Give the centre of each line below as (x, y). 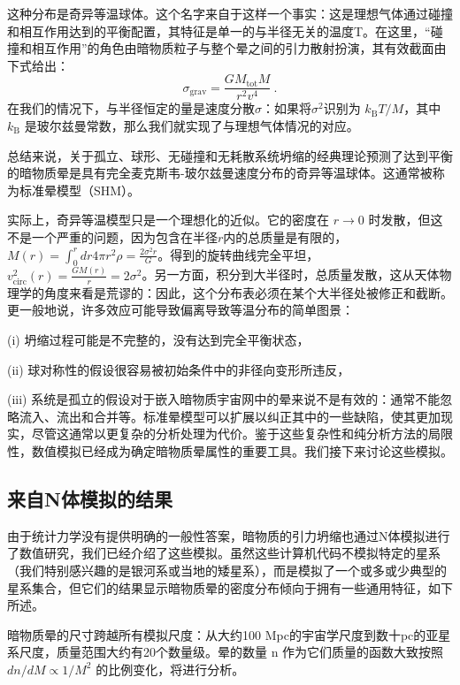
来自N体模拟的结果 (90, 499)
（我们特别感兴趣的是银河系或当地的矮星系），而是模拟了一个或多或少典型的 (227, 570)
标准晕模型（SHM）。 (80, 190)
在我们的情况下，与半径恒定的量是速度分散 (131, 108)
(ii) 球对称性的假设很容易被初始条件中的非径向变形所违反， (179, 369)
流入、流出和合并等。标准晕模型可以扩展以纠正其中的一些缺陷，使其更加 (230, 416)
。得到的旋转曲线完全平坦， (238, 254)
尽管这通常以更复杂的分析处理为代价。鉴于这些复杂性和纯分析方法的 (230, 434)
